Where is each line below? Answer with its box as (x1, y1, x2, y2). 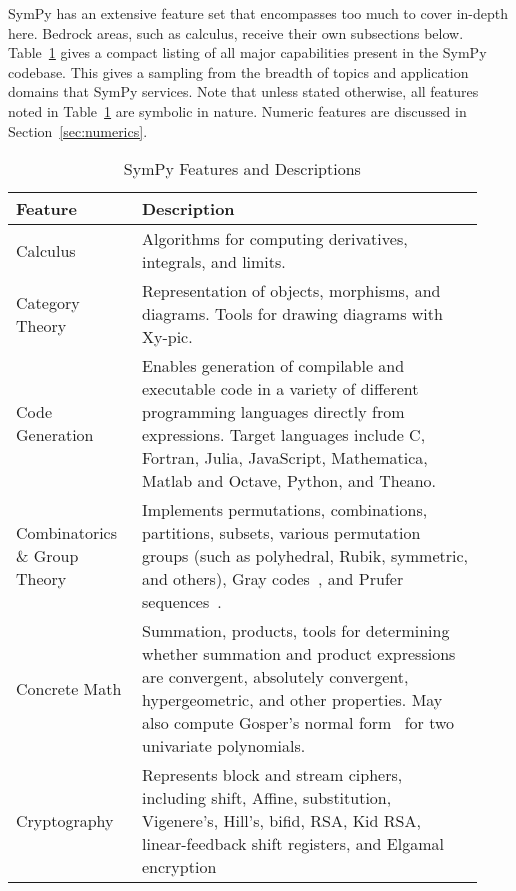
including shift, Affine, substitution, (141, 786, 392, 810)
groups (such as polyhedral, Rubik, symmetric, (141, 544, 469, 568)
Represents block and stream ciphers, (141, 763, 403, 787)
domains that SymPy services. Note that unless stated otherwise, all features (8, 81, 479, 102)
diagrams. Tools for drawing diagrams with (141, 302, 443, 326)
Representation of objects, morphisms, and (141, 279, 441, 303)
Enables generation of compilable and (141, 354, 405, 378)
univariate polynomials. (141, 734, 306, 758)
